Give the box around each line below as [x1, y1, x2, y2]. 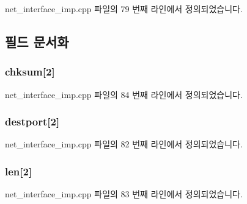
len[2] [5, 163, 32, 178]
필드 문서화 [5, 32, 69, 51]
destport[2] [5, 114, 60, 129]
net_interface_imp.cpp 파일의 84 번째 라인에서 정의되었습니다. [5, 88, 243, 100]
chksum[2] [5, 64, 55, 79]
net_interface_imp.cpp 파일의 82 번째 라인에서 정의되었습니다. [5, 138, 243, 150]
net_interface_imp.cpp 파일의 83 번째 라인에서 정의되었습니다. [5, 188, 243, 200]
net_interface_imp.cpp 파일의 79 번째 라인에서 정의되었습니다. [5, 2, 243, 15]
